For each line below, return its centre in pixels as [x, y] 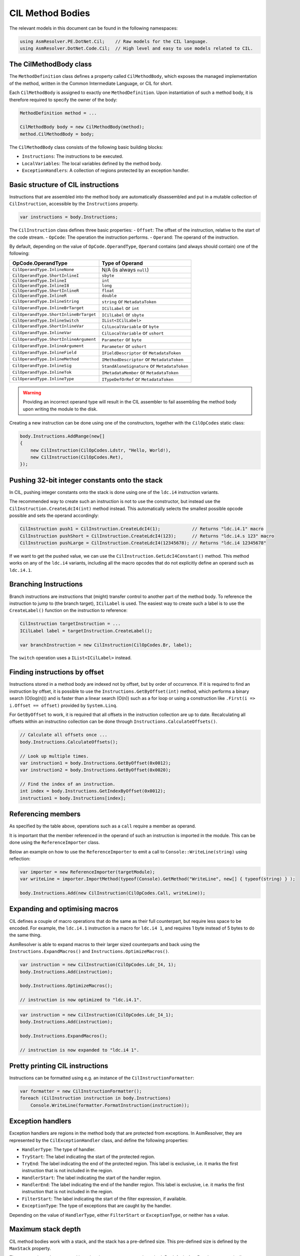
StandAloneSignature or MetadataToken [145, 366]
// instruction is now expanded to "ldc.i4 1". [79, 1050]
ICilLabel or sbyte [123, 315]
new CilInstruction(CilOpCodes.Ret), [77, 457]
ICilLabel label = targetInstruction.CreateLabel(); [86, 631]
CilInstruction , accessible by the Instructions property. [74, 204]
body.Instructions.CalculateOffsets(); [69, 742]
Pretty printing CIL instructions [59, 1066]
